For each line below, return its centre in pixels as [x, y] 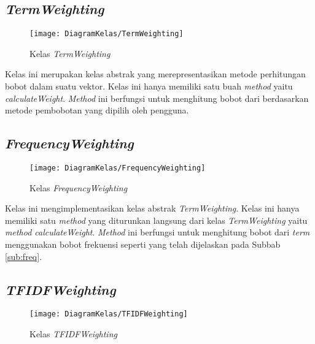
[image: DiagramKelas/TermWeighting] [107, 34]
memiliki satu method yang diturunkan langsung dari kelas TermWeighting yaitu [156, 220]
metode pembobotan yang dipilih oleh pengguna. [97, 110]
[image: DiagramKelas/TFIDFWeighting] [109, 314]
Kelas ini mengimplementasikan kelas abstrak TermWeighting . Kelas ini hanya [152, 208]
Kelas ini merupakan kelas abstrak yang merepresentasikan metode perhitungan [155, 74]
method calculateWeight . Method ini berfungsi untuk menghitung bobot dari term [157, 232]
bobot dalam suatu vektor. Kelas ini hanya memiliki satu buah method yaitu [149, 86]
